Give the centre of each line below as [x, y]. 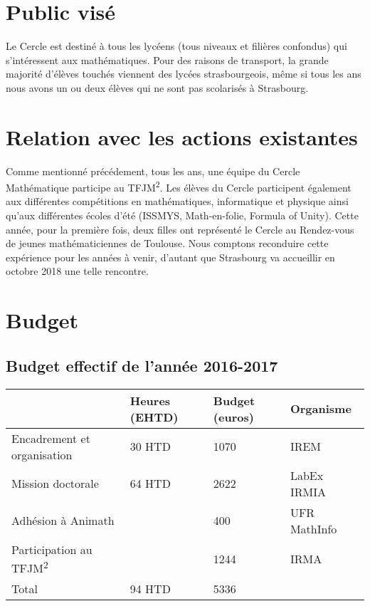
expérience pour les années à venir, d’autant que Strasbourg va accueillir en [170, 257]
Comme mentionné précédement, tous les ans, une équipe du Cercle [153, 171]
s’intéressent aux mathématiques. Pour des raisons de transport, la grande [167, 59]
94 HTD [150, 588]
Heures [150, 400]
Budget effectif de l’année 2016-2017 [142, 365]
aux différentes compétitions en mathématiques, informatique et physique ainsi [177, 201]
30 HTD [150, 446]
